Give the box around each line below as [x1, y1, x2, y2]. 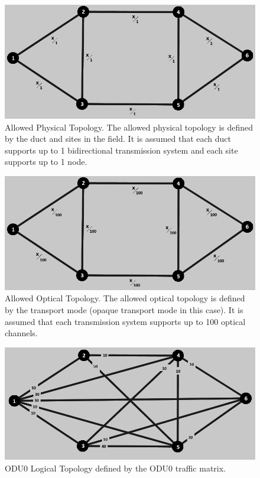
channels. [5, 327, 38, 339]
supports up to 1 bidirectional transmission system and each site [5, 144, 238, 156]
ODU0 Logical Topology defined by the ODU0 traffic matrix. [5, 462, 226, 474]
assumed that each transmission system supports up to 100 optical [5, 315, 246, 327]
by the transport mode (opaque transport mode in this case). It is [5, 304, 243, 316]
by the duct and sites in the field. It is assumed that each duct [5, 132, 232, 145]
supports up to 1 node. [5, 155, 87, 168]
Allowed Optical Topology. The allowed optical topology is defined [5, 292, 245, 304]
